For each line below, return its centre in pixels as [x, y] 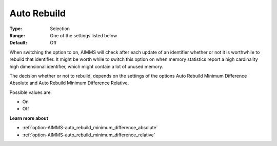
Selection [60, 29]
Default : [18, 43]
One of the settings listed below [84, 35]
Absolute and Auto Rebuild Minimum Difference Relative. [69, 83]
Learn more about [29, 118]
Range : [17, 35]
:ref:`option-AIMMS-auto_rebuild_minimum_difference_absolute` [90, 128]
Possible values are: [31, 92]
